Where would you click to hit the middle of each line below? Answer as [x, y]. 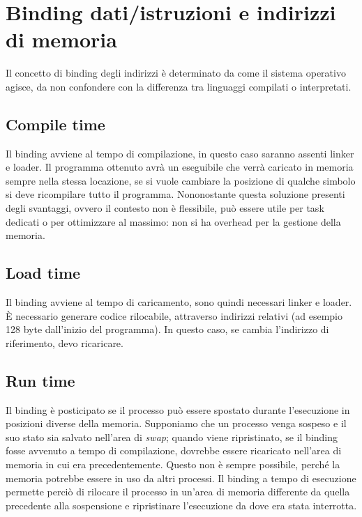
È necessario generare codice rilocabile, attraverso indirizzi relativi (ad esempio [174, 315]
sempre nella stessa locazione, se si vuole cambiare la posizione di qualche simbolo [181, 180]
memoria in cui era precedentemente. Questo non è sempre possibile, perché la [173, 464]
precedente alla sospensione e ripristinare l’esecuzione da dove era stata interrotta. [181, 505]
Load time [43, 273]
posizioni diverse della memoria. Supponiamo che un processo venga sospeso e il [176, 423]
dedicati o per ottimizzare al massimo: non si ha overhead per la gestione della [173, 221]
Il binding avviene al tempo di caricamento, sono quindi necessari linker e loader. [179, 302]
